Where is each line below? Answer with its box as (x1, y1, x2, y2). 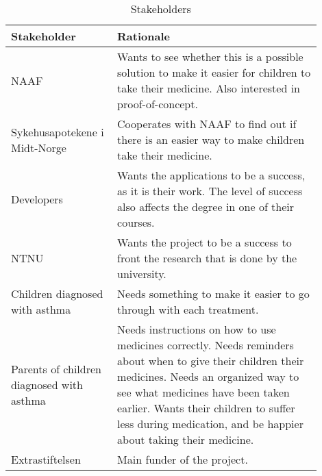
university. (117, 266, 166, 281)
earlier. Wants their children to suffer (117, 400, 295, 416)
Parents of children (11, 360, 101, 377)
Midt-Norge (11, 139, 66, 155)
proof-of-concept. (117, 96, 198, 112)
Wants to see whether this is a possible (117, 49, 304, 64)
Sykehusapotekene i (11, 123, 104, 140)
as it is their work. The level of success (117, 183, 303, 199)
